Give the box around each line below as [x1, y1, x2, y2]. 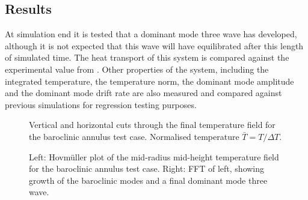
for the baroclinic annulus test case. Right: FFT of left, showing [29, 162, 265, 175]
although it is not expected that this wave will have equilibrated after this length [5, 39, 304, 52]
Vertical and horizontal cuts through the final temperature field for [29, 118, 276, 131]
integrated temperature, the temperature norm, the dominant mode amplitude [5, 74, 294, 87]
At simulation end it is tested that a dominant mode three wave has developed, [5, 28, 297, 40]
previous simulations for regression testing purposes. [5, 98, 197, 111]
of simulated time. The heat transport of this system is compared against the [5, 51, 289, 64]
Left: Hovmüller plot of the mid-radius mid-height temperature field [29, 150, 279, 163]
